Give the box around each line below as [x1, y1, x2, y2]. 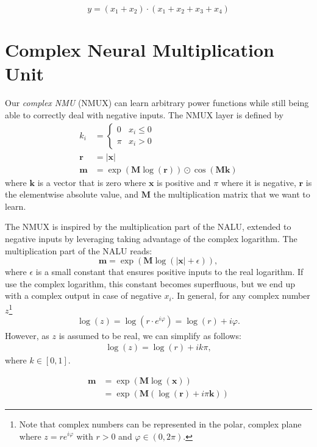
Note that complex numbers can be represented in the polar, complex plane [19, 417, 302, 430]
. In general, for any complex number [171, 289, 310, 302]
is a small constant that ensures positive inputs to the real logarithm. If [35, 265, 304, 278]
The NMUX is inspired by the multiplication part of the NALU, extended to [5, 220, 291, 233]
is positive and [157, 176, 211, 188]
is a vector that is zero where [37, 176, 146, 188]
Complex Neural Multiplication [5, 37, 274, 62]
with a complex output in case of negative [5, 289, 162, 302]
